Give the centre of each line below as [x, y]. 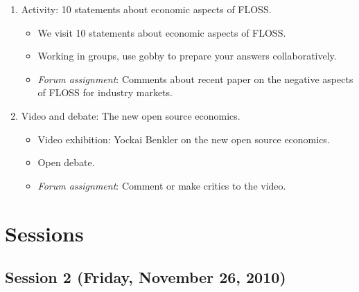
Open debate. [66, 162]
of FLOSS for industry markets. [105, 92]
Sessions [44, 233]
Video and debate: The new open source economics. [131, 115]
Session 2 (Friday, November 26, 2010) [146, 277]
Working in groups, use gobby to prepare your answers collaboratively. [187, 56]
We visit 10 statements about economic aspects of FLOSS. [162, 32]
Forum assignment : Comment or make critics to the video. [162, 185]
